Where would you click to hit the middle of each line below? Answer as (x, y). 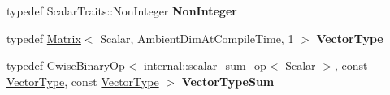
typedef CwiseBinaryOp (66, 65)
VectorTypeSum (228, 81)
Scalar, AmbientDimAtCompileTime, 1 (197, 38)
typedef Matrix (44, 38)
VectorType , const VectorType (83, 81)
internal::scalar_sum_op (205, 65)
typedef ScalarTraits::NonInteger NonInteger (122, 11)
